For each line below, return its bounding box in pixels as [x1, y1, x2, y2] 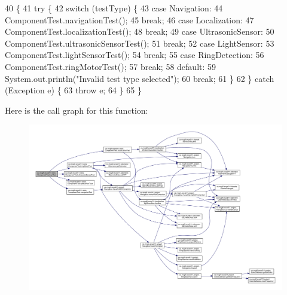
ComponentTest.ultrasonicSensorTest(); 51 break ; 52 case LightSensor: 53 [5, 37, 274, 49]
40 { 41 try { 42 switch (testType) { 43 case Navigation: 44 [5, 2, 223, 14]
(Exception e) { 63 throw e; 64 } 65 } [5, 84, 142, 96]
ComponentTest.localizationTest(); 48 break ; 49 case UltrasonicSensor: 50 [5, 25, 274, 38]
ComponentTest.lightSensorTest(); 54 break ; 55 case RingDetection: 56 [5, 48, 264, 61]
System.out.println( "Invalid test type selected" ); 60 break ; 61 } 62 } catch [5, 72, 274, 84]
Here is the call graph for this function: [5, 104, 148, 116]
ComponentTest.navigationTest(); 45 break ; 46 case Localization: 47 [5, 13, 254, 26]
